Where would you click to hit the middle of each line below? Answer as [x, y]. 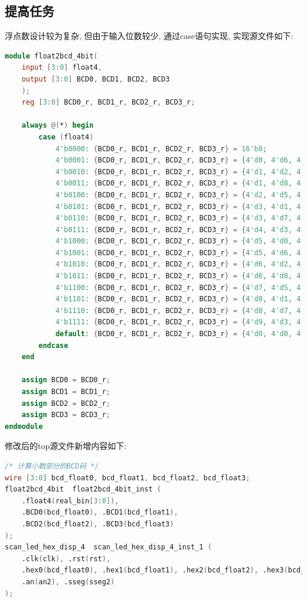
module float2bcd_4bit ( [51, 56]
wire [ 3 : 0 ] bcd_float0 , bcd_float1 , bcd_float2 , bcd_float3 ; [128, 478]
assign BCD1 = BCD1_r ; [66, 392]
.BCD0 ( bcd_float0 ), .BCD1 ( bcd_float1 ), [100, 512]
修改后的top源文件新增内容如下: [66, 446]
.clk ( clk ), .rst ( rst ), [66, 559]
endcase [53, 345]
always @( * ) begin [58, 126]
